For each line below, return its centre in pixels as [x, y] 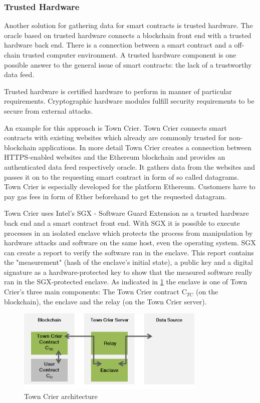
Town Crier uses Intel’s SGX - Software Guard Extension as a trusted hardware [126, 213]
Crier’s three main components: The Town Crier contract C [95, 292]
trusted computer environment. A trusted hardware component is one [129, 55]
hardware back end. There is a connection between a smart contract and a [118, 45]
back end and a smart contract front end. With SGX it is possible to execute [122, 223]
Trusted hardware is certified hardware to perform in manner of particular [118, 91]
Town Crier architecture [61, 396]
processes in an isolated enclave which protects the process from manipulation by [128, 233]
